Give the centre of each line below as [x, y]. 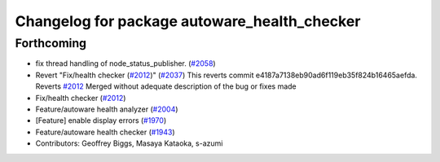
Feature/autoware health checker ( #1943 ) [105, 132]
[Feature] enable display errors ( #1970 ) [101, 120]
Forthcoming [51, 43]
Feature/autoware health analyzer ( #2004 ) [107, 109]
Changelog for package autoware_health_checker [188, 21]
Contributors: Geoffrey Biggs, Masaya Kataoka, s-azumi [129, 143]
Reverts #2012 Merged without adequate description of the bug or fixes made [166, 86]
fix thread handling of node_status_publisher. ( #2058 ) [125, 63]
